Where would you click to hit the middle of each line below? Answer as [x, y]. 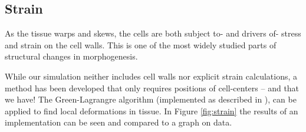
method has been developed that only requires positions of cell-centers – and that [152, 88]
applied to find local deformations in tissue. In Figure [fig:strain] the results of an [152, 110]
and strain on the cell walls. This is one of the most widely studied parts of [141, 44]
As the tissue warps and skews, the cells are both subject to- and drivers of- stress [153, 33]
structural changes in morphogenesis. [71, 56]
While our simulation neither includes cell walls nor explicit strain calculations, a [151, 76]
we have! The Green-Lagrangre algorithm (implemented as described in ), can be [151, 99]
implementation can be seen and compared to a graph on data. [119, 122]
